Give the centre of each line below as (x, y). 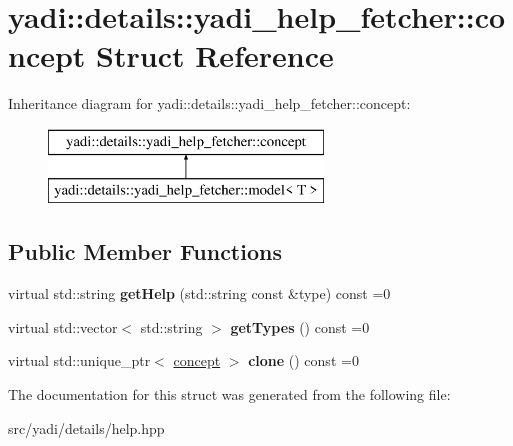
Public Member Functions (145, 251)
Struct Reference (215, 55)
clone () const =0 (303, 360)
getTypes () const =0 (300, 326)
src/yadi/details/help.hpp (86, 427)
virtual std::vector (63, 326)
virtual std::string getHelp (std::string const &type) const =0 (199, 293)
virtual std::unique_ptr (79, 360)
